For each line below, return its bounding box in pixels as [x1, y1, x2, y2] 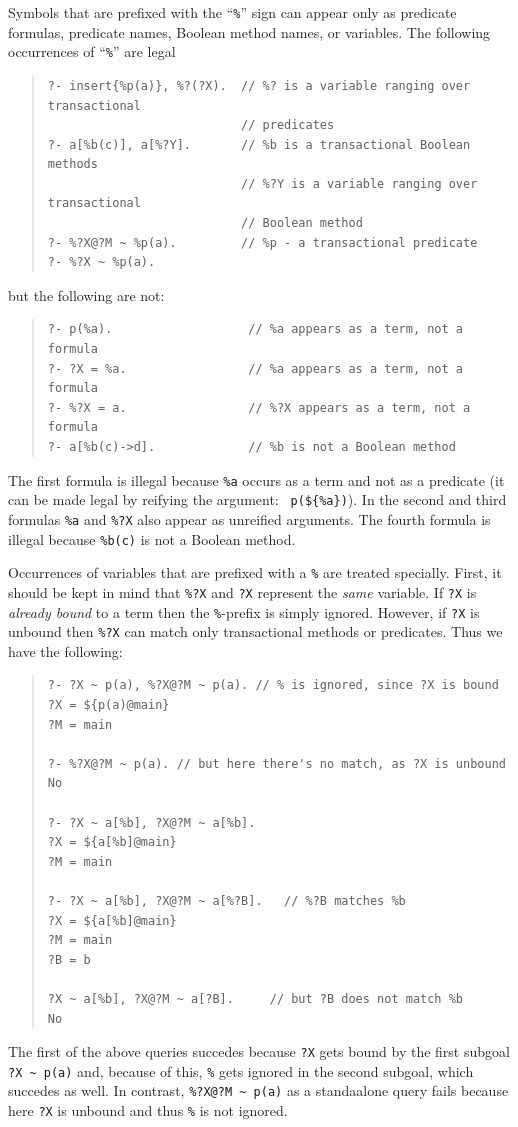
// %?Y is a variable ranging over [241, 176, 478, 191]
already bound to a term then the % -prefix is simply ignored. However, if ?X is [8, 601, 480, 622]
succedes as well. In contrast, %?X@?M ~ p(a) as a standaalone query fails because [8, 1080, 509, 1101]
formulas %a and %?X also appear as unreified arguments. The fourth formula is [8, 508, 491, 529]
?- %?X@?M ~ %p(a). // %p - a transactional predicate [47, 235, 478, 250]
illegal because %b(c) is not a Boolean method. [8, 528, 296, 549]
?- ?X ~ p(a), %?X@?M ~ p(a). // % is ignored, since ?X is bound [47, 678, 499, 693]
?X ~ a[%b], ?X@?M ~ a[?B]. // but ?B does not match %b [47, 991, 464, 1006]
